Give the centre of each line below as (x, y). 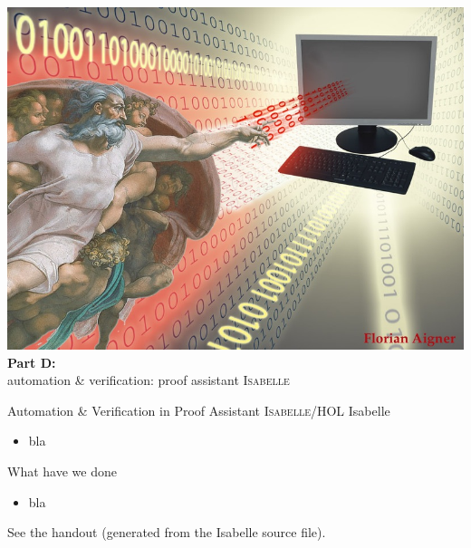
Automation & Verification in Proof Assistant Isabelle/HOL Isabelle (199, 410)
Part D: (32, 362)
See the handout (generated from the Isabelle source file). (167, 532)
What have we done (62, 471)
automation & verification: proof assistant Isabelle (149, 380)
